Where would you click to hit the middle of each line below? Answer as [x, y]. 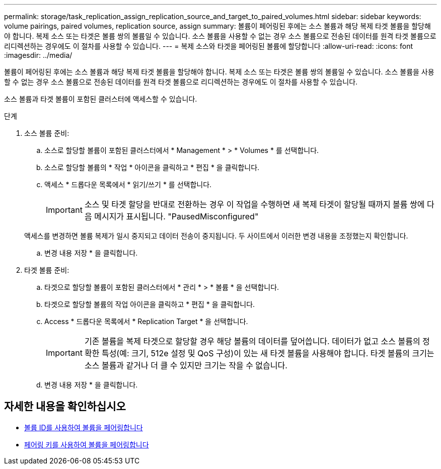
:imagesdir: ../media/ [38, 55]
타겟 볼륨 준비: [47, 270]
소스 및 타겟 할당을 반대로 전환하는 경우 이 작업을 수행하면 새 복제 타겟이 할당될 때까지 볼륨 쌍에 [254, 204]
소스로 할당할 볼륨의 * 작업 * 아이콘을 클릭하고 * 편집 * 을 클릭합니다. [152, 167]
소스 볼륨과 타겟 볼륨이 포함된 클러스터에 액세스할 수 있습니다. [101, 99]
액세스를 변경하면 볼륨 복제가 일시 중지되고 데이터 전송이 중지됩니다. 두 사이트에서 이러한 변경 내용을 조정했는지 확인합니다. [216, 236]
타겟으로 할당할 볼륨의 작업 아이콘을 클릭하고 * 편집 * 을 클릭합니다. [150, 304]
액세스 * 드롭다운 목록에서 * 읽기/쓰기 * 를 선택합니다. [128, 184]
